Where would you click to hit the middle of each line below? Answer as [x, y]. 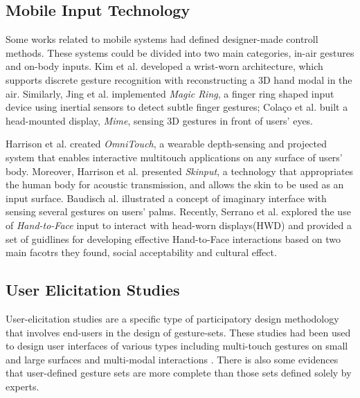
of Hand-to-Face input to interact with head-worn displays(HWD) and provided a [179, 225]
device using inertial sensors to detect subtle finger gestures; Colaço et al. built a [177, 107]
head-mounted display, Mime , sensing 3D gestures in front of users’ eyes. [160, 120]
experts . [22, 386]
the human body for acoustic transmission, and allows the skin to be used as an [175, 184]
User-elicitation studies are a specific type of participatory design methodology [172, 318]
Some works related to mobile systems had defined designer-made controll [162, 39]
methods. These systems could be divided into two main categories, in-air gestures [180, 52]
